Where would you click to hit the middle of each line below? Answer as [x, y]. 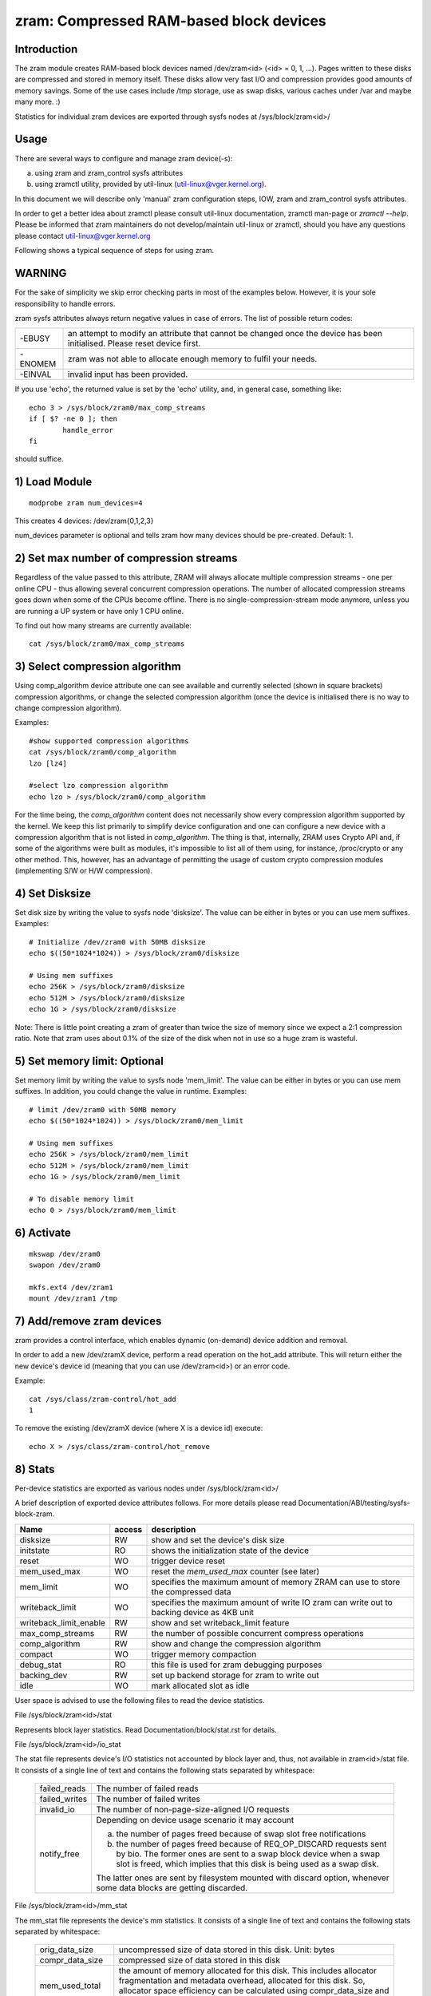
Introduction [46, 49]
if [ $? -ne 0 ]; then [73, 419]
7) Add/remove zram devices [88, 1321]
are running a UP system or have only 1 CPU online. [99, 611]
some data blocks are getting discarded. [172, 1888]
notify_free [59, 1854]
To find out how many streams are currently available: [103, 625]
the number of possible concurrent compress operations [257, 1633]
